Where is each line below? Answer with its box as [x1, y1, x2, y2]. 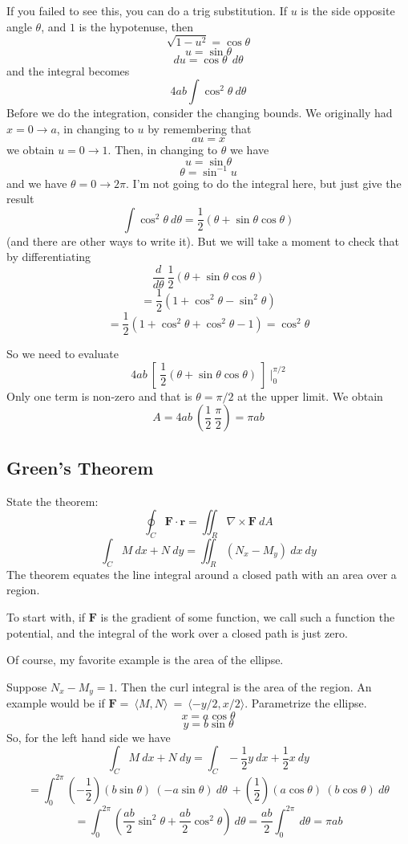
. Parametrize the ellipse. [244, 695, 367, 711]
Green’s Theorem [6, 455, 154, 479]
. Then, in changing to [107, 141, 218, 157]
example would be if [6, 695, 105, 711]
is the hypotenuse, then [79, 18, 194, 35]
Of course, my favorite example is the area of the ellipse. [6, 651, 284, 668]
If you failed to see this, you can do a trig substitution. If [6, 2, 287, 18]
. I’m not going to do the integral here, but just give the [126, 174, 402, 191]
